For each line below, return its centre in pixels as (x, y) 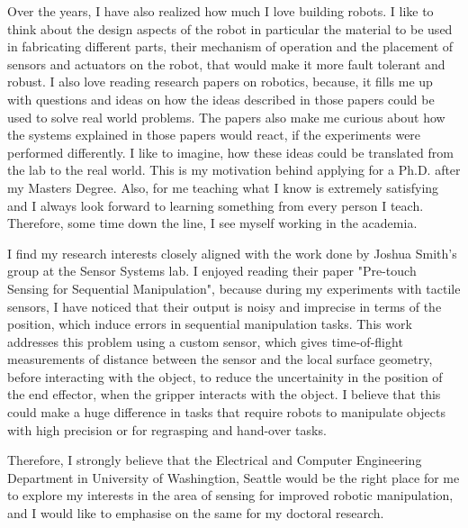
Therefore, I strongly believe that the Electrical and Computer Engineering (215, 460)
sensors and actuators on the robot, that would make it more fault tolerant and (226, 64)
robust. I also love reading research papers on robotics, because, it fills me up (220, 82)
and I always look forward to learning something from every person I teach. (216, 205)
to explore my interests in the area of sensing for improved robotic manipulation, (230, 495)
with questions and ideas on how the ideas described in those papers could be (221, 99)
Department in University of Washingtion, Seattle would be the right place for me (234, 477)
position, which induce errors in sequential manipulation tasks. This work (210, 324)
